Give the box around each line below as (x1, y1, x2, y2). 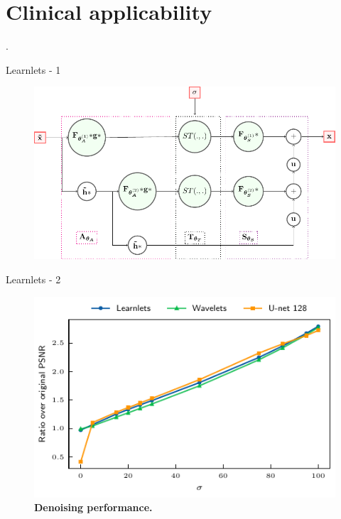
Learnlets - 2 (6, 272, 61, 287)
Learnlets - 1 (6, 62, 61, 77)
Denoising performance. (34, 500, 153, 515)
